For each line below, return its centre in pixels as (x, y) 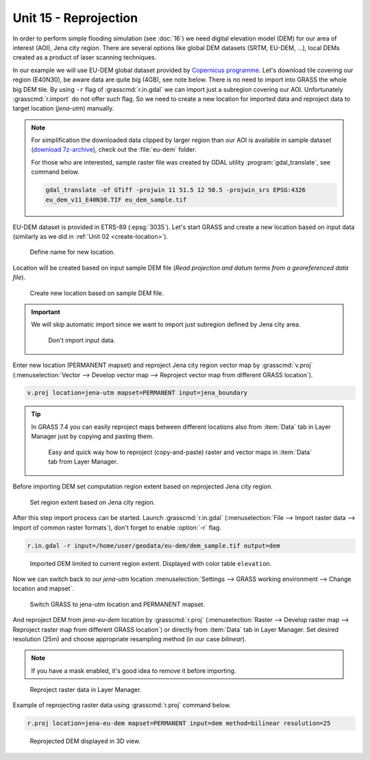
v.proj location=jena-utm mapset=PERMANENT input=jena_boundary (137, 393)
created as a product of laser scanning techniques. (85, 58)
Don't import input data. (82, 340)
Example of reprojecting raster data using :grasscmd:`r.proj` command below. (122, 705)
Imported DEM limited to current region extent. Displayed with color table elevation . (151, 563)
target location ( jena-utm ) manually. (63, 108)
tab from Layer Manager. (83, 462)
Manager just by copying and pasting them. (92, 436)
